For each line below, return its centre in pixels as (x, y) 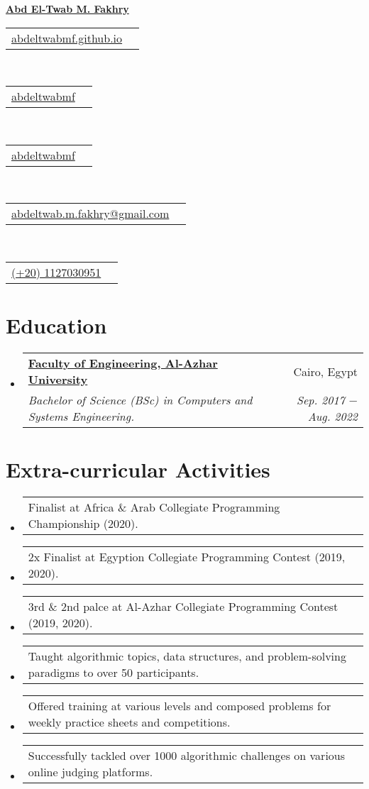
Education (56, 325)
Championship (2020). (83, 524)
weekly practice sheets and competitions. (129, 722)
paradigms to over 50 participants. (114, 673)
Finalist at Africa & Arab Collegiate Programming (154, 507)
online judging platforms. (90, 772)
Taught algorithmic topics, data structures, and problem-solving (187, 656)
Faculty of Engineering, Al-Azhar (123, 363)
